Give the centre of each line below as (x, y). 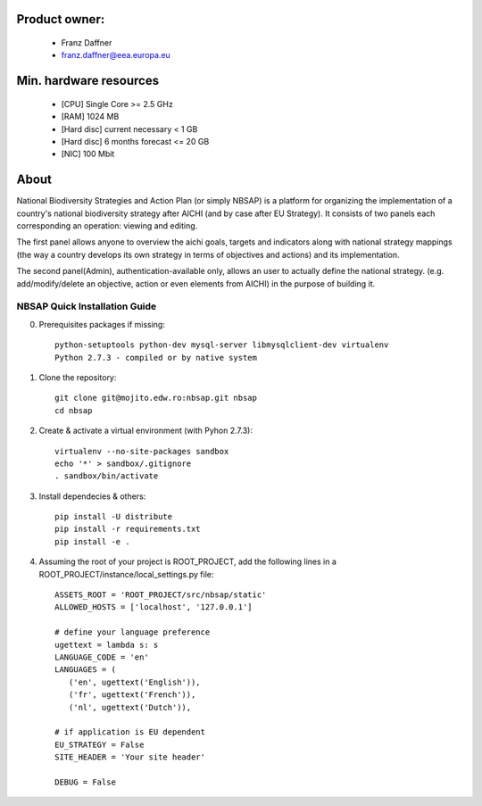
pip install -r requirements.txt (128, 529)
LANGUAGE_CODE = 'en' (102, 657)
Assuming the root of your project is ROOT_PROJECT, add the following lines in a (187, 561)
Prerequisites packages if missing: (102, 324)
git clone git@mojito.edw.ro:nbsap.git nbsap (156, 398)
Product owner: (61, 19)
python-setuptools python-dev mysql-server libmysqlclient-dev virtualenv (222, 345)
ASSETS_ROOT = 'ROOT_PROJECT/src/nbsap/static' (161, 595)
